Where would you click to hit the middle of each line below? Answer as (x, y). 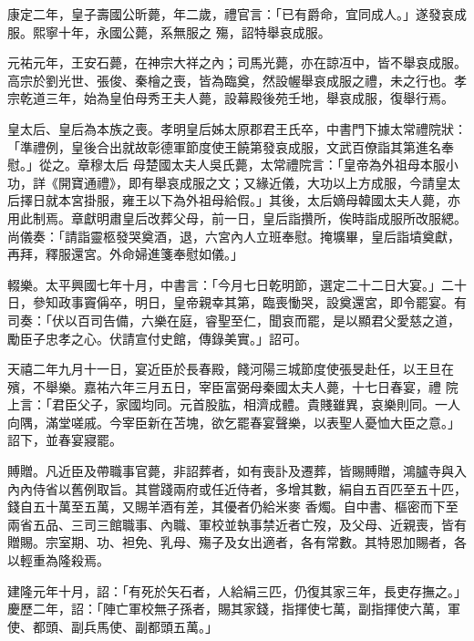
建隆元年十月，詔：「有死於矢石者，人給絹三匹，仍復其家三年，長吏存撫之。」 (237, 590)
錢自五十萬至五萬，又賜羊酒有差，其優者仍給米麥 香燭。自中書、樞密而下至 (233, 507)
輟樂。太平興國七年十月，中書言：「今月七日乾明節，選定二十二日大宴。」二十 (237, 284)
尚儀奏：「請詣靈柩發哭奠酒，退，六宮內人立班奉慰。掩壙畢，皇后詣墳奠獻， (234, 236)
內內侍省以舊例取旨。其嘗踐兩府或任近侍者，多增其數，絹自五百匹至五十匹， (237, 488)
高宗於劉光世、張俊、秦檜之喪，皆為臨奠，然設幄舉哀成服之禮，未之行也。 (231, 80)
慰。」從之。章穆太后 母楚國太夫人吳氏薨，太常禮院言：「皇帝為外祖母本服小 (233, 165)
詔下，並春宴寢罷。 (65, 440)
